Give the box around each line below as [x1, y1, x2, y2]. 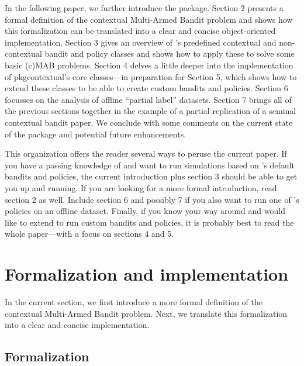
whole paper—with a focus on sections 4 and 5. [5, 227, 174, 240]
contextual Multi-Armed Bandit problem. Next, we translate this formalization [5, 307, 288, 319]
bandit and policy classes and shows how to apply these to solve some [44, 47, 295, 60]
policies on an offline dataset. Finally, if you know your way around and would [5, 205, 285, 217]
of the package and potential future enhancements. [5, 127, 186, 140]
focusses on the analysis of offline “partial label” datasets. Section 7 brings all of [5, 93, 292, 105]
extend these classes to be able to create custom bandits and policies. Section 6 [5, 82, 288, 94]
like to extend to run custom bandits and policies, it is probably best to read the [5, 216, 294, 228]
